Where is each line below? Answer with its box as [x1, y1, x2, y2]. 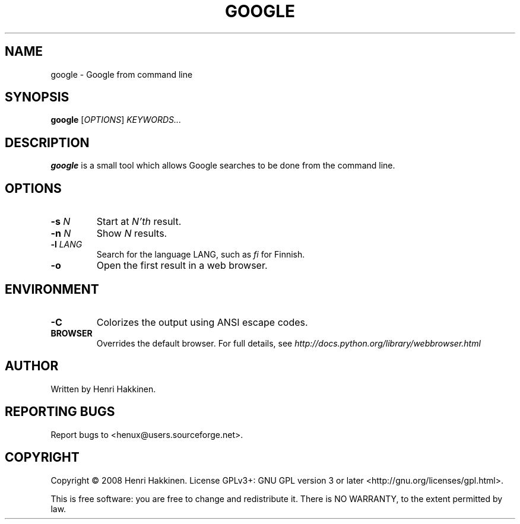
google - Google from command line [50, 69, 193, 80]
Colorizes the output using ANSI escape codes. [96, 316, 308, 328]
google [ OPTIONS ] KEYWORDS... [50, 115, 182, 125]
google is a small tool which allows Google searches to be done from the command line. [50, 160, 395, 171]
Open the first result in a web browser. [96, 259, 268, 272]
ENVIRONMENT [5, 281, 99, 297]
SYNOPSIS [5, 90, 69, 105]
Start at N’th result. [96, 215, 182, 228]
